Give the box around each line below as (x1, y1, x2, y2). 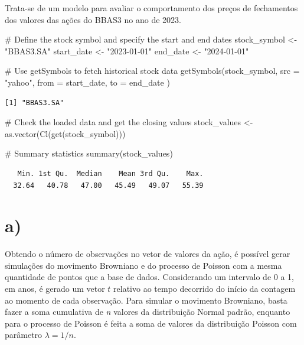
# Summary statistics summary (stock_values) (5, 147, 173, 160)
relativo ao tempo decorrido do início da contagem (113, 282, 296, 295)
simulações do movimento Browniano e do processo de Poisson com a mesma (5, 259, 282, 271)
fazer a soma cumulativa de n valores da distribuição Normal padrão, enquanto (5, 305, 290, 318)
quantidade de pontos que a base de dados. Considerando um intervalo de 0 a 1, (5, 271, 294, 283)
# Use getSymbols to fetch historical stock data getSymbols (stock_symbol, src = (5, 64, 300, 77)
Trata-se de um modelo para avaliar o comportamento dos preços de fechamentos (5, 2, 298, 14)
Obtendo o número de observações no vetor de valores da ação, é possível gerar (5, 248, 290, 260)
